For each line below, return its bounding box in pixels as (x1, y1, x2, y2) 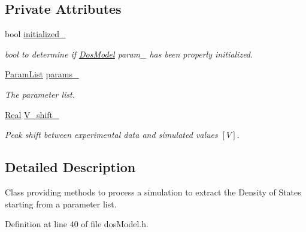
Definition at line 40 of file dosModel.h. (5, 218, 149, 230)
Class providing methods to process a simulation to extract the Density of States (5, 185, 301, 198)
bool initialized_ (5, 28, 66, 40)
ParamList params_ (5, 68, 79, 80)
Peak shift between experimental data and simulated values (5, 128, 218, 141)
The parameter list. (5, 88, 75, 100)
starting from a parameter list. (5, 197, 117, 210)
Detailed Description (5, 158, 136, 176)
